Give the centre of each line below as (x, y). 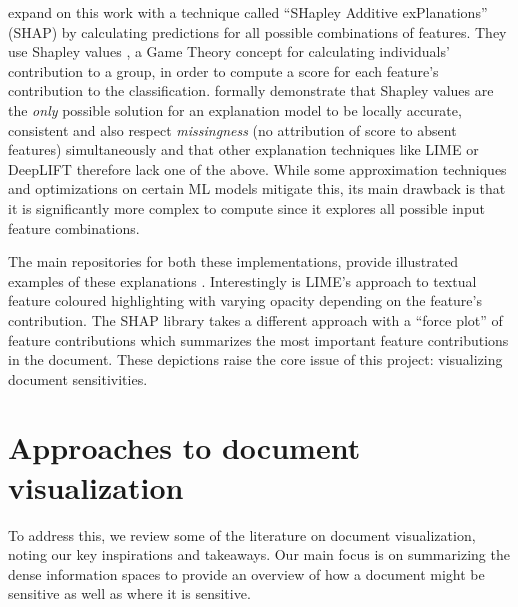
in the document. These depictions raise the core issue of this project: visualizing (255, 359)
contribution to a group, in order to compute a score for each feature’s (223, 70)
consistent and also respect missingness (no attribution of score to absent (232, 129)
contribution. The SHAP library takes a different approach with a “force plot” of (255, 319)
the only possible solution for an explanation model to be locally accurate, (235, 109)
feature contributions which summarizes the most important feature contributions (258, 339)
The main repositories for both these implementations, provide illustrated (233, 261)
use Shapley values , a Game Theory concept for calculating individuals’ (229, 51)
